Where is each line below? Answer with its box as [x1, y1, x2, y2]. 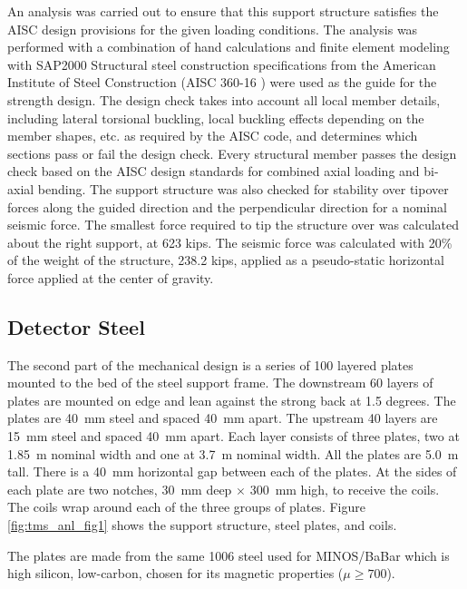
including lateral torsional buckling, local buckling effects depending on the [7, 108, 424, 127]
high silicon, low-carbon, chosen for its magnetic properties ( [7, 564, 344, 583]
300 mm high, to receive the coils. [249, 479, 440, 498]
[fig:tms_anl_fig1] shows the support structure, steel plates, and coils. [7, 515, 397, 535]
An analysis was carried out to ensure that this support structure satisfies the [7, 2, 439, 20]
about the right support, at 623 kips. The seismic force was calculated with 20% [7, 232, 452, 251]
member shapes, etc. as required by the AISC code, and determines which [7, 126, 418, 145]
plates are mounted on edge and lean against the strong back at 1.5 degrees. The [7, 390, 456, 409]
